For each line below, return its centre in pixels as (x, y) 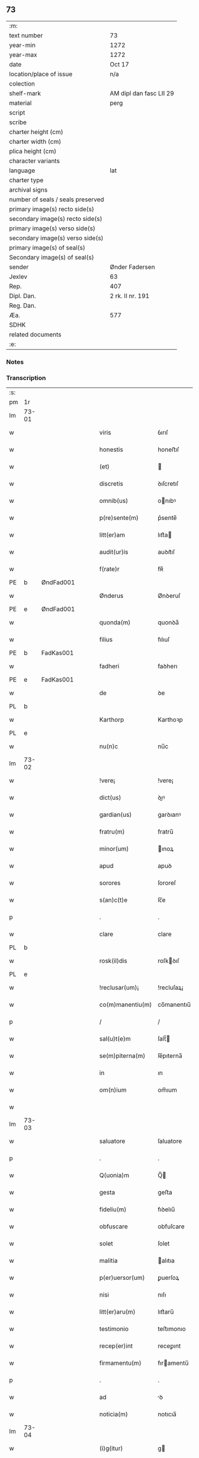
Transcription (26, 378)
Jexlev (18, 277)
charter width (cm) (35, 141)
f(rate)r (109, 569)
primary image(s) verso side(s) (52, 228)
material (20, 103)
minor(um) (114, 849)
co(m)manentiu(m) (126, 1004)
